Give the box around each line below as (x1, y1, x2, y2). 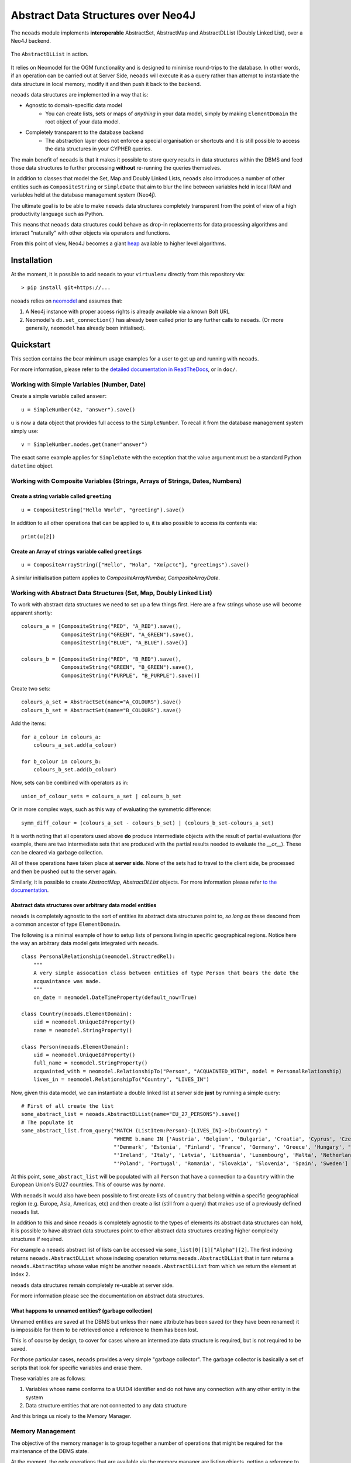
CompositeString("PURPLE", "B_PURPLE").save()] (61, 672, 200, 679)
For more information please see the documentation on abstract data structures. (11, 1292, 204, 1299)
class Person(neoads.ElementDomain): (21, 1043, 130, 1050)
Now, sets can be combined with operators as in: (11, 779, 129, 787)
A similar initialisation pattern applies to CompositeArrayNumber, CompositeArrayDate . (11, 574, 221, 582)
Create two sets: (11, 685, 51, 692)
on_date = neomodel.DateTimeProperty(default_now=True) (33, 994, 197, 1001)
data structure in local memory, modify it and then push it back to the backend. (11, 80, 201, 87)
